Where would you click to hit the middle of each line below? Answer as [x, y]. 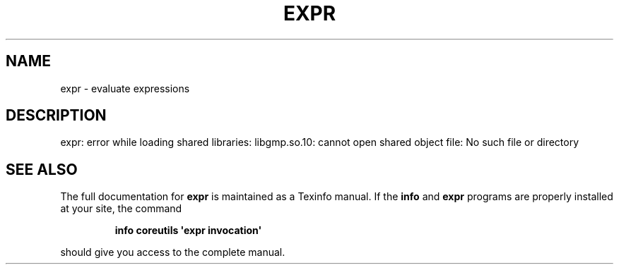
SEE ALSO [42, 169]
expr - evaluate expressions [125, 88]
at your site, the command [121, 209]
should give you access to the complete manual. [173, 252]
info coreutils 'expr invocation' [188, 231]
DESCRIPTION [56, 116]
